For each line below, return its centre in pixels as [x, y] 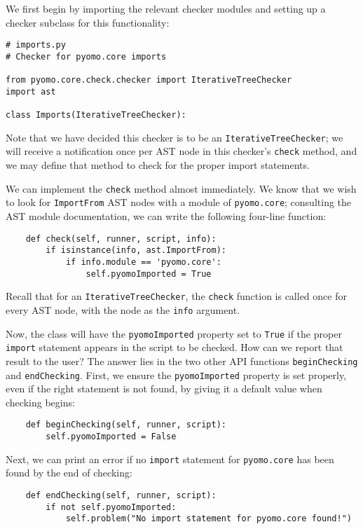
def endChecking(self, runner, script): [121, 495]
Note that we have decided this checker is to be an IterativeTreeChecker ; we [174, 137]
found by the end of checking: [69, 473]
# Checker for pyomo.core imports [86, 56]
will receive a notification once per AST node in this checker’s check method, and [181, 151]
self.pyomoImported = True [149, 274]
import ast [31, 91]
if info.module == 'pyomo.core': [143, 262]
